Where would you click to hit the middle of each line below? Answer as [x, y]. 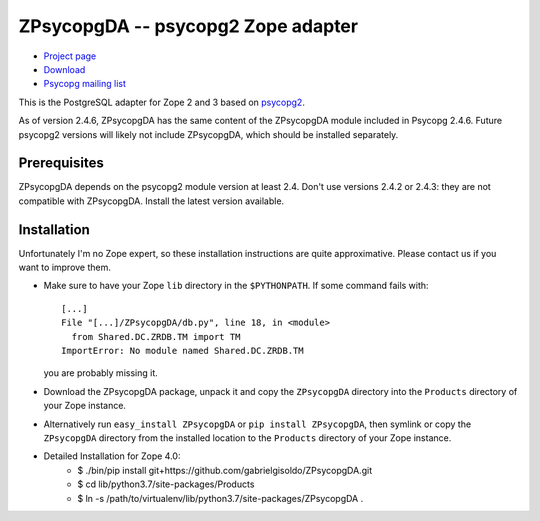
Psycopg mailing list [85, 84]
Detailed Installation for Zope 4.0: [112, 456]
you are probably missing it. [101, 373]
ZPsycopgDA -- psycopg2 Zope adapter [188, 26]
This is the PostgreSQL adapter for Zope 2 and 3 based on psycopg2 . [161, 102]
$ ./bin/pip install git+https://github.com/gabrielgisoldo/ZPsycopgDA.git [225, 470]
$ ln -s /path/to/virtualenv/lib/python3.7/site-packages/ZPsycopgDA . [220, 498]
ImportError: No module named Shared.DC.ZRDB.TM [182, 351]
